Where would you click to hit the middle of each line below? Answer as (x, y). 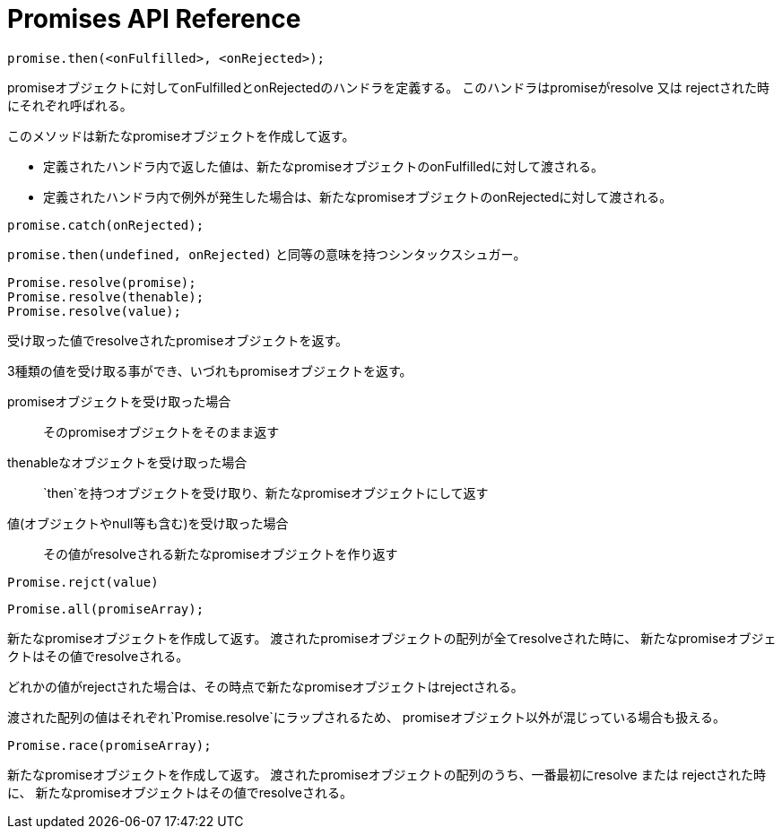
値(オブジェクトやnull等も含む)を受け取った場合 (148, 523)
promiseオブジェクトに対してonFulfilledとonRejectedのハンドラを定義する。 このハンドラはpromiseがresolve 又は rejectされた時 (388, 87)
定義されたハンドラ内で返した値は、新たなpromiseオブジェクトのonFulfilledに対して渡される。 (324, 166)
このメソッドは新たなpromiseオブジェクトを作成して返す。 (181, 135)
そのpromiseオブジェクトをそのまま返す (161, 431)
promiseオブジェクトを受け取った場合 (119, 401)
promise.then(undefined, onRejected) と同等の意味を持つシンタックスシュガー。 (267, 254)
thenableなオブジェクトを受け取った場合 (127, 462)
